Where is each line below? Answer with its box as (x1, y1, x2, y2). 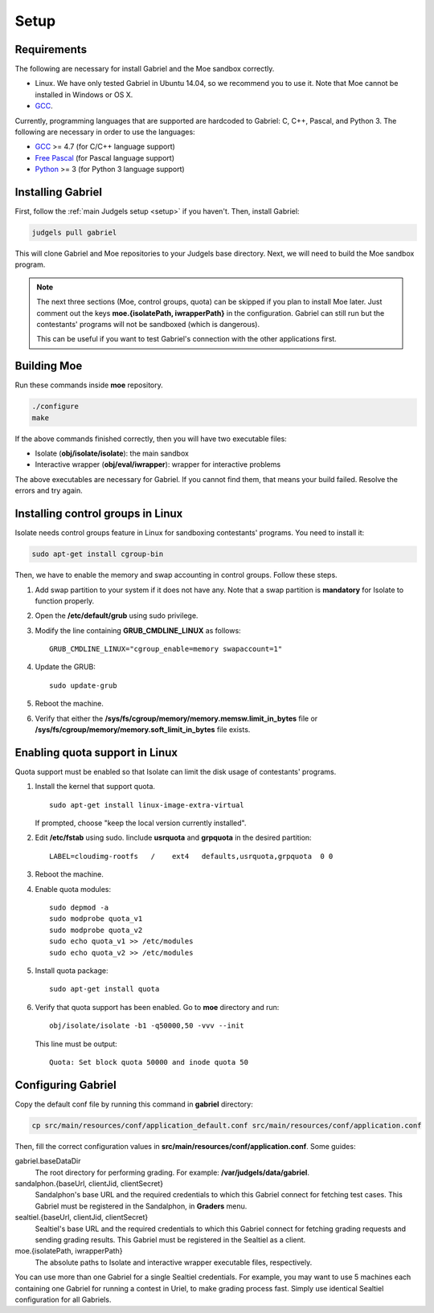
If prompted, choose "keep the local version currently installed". (35, 818, 247, 828)
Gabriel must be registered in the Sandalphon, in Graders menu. (35, 1201, 248, 1211)
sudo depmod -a (49, 903, 109, 912)
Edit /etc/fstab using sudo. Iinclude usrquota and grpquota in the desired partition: (35, 832, 313, 843)
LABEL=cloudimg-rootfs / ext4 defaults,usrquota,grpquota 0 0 (49, 852, 334, 861)
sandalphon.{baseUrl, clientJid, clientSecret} (14, 1179, 164, 1188)
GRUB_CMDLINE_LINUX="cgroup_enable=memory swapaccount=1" (49, 644, 283, 654)
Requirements (14, 43, 88, 56)
